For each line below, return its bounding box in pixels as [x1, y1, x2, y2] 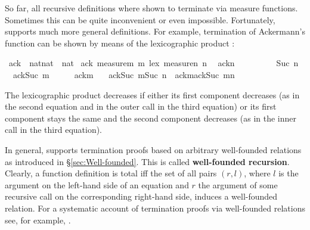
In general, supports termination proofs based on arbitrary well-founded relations [5, 143, 302, 156]
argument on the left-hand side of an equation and [5, 178, 189, 191]
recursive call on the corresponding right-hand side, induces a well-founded [5, 190, 278, 203]
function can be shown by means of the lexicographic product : [5, 36, 235, 49]
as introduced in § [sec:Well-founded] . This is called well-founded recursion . [5, 155, 290, 167]
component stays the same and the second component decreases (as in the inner [5, 111, 296, 124]
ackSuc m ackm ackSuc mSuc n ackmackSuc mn [13, 68, 235, 80]
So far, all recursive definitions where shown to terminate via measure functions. [5, 2, 298, 14]
